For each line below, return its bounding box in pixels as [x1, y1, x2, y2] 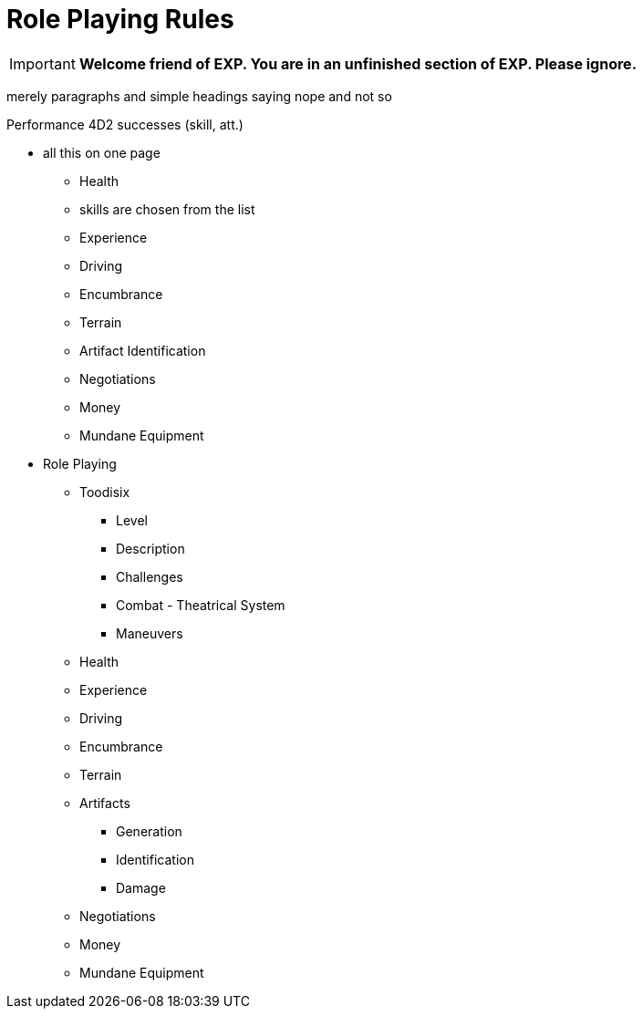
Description [116, 540, 185, 556]
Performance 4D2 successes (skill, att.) [6, 116, 244, 132]
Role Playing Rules [6, 4, 234, 35]
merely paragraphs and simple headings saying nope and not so [6, 88, 392, 104]
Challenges [116, 568, 183, 585]
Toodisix [79, 483, 130, 500]
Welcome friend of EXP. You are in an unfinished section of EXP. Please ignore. [78, 54, 637, 73]
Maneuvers [116, 625, 183, 641]
